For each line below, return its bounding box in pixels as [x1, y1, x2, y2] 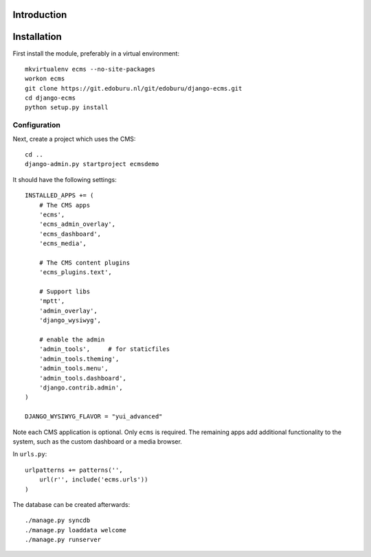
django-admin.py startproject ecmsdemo [25, 160, 159, 168]
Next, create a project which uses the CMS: [12, 135, 136, 143]
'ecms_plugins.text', [38, 269, 113, 276]
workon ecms [25, 75, 65, 82]
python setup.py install [25, 104, 109, 111]
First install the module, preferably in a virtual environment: [12, 49, 180, 58]
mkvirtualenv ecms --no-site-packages [25, 65, 156, 73]
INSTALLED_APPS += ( [25, 192, 94, 199]
